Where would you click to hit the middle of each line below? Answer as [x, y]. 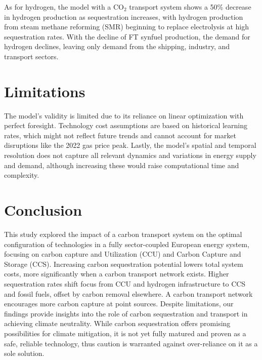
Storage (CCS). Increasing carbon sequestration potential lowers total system [124, 264]
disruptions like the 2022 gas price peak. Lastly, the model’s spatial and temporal [130, 145]
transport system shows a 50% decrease [190, 7]
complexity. [22, 175]
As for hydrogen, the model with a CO [64, 7]
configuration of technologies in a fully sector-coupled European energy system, [127, 244]
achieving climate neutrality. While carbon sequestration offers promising [117, 323]
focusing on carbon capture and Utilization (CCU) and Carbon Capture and [123, 254]
